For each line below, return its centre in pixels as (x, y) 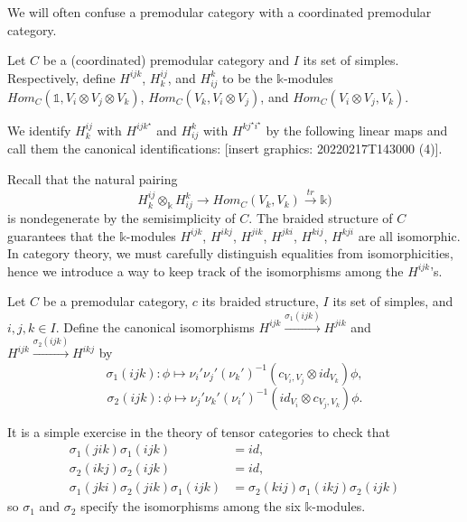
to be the (248, 77)
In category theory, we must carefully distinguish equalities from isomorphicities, (230, 253)
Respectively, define (61, 77)
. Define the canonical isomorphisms (155, 326)
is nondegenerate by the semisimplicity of (121, 218)
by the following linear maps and (357, 130)
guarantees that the (61, 235)
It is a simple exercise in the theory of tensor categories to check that (199, 431)
